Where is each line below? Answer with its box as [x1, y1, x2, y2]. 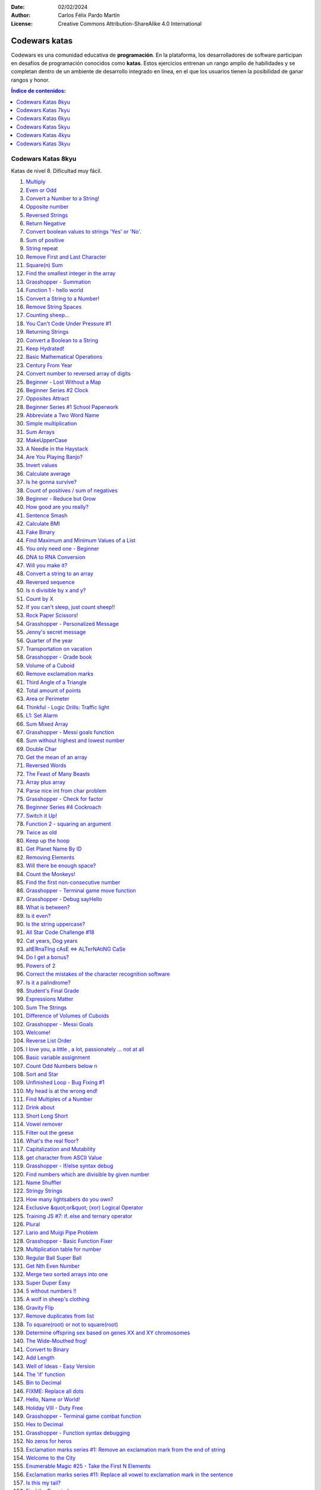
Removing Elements [26, 853, 74, 861]
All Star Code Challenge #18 [26, 929, 95, 936]
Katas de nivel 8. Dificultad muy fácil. [11, 167, 102, 174]
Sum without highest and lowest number [26, 737, 125, 744]
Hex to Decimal [26, 1421, 64, 1428]
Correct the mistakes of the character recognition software [26, 970, 170, 977]
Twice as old [26, 828, 57, 836]
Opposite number [26, 203, 69, 210]
